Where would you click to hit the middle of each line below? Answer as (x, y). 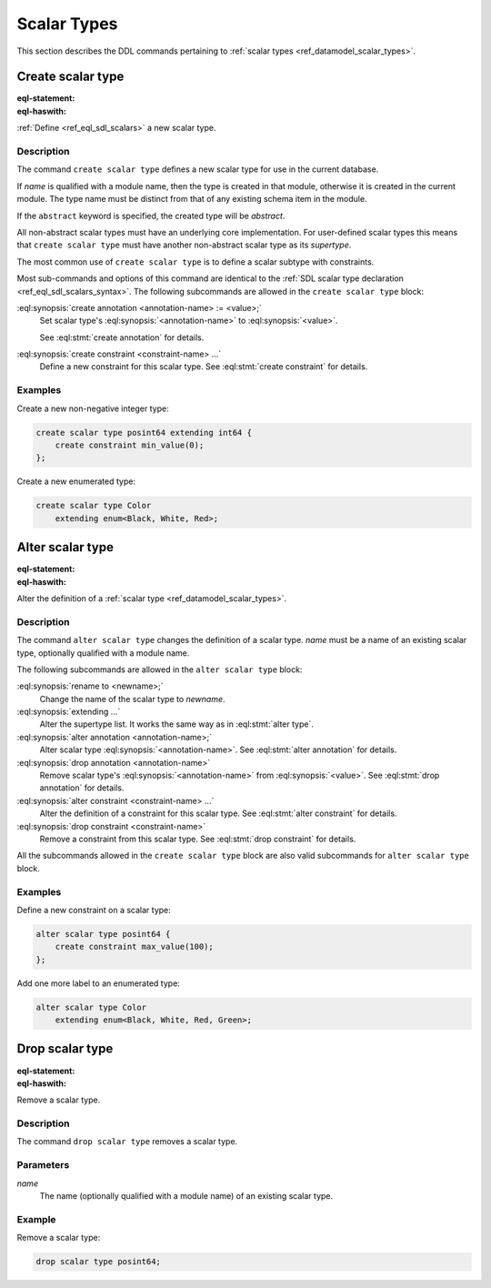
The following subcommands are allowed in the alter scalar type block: (160, 669)
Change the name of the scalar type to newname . (133, 699)
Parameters (43, 1165)
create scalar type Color (94, 506)
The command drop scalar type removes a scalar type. (127, 1142)
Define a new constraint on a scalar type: (94, 910)
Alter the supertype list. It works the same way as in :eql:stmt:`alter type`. (176, 724)
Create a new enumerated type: (76, 481)
